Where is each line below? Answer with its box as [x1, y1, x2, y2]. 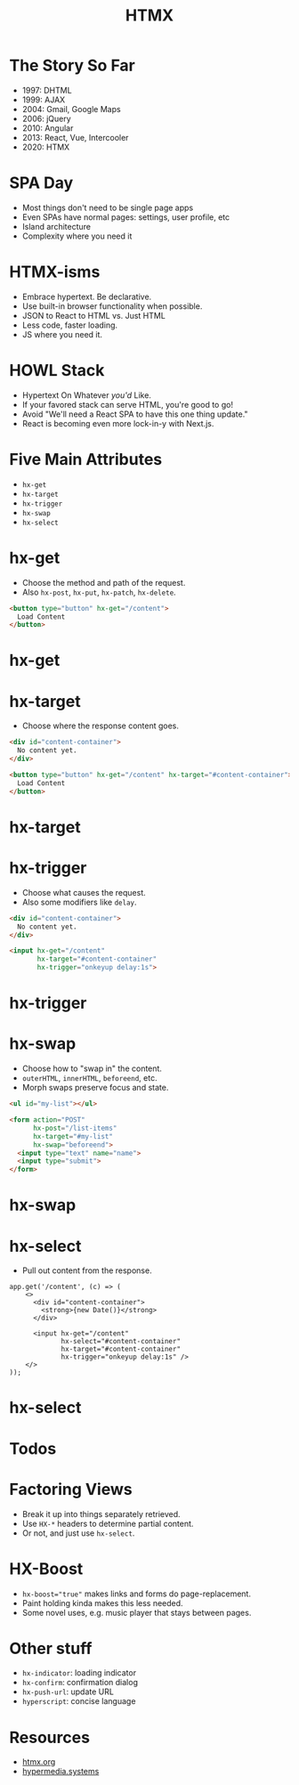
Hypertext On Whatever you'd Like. [21, 389, 151, 401]
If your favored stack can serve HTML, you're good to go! [21, 399, 234, 410]
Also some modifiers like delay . [21, 897, 137, 907]
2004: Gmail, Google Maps [21, 103, 122, 114]
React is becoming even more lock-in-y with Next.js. [21, 418, 214, 428]
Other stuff [9, 1638, 93, 1659]
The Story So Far [9, 55, 136, 76]
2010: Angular [21, 122, 74, 134]
